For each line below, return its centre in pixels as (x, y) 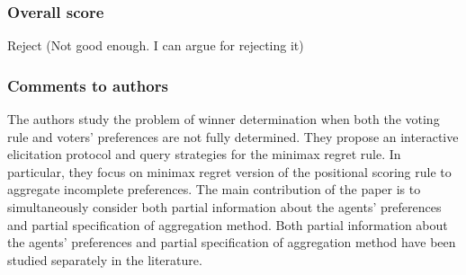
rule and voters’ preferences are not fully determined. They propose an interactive (233, 136)
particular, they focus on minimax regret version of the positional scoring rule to (229, 171)
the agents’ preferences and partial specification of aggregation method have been (232, 242)
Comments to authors (88, 85)
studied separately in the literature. (105, 259)
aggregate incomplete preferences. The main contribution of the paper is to (214, 189)
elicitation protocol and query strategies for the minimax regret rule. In (204, 154)
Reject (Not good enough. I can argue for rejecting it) (156, 45)
